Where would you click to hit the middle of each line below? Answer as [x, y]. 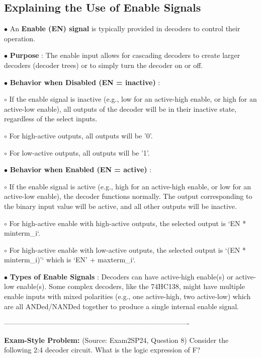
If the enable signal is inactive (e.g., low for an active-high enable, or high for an [133, 99]
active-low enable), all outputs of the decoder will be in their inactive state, [120, 109]
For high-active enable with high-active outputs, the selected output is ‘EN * [128, 223]
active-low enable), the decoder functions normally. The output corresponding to [128, 196]
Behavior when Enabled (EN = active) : [81, 169]
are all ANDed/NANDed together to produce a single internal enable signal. [121, 306]
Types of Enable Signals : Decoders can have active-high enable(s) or [121, 276]
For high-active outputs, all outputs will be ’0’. [81, 135]
